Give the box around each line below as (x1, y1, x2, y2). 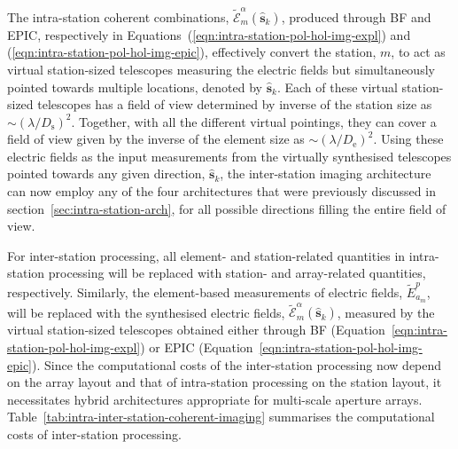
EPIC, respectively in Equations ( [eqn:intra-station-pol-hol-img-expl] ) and (7, 25, 411, 43)
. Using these (373, 130, 444, 148)
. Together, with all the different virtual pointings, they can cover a (71, 112, 437, 130)
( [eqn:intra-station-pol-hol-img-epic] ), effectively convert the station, (7, 43, 376, 61)
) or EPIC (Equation (140, 337, 253, 356)
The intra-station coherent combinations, (7, 7, 229, 26)
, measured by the (337, 303, 435, 321)
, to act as (391, 43, 446, 61)
